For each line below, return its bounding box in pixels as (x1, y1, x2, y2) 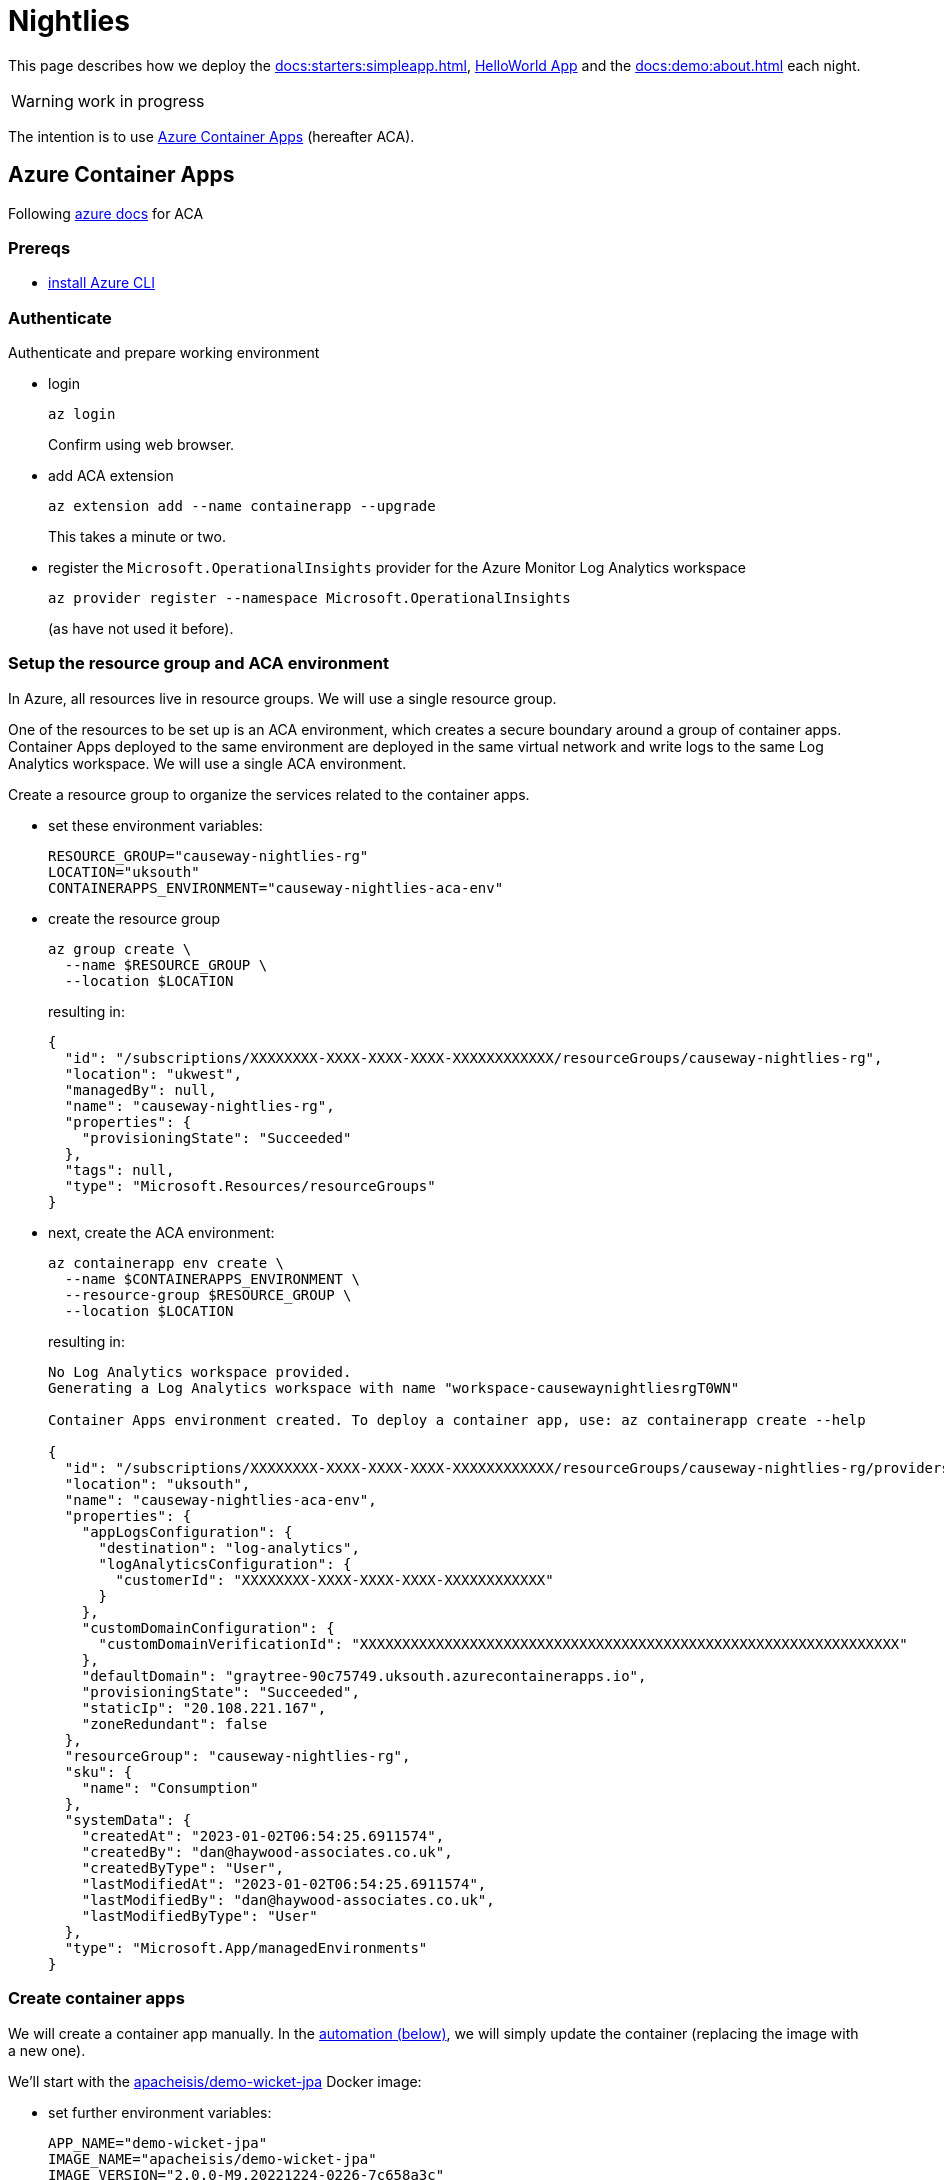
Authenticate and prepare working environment (8, 344, 320, 362)
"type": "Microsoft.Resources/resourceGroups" (64, 1177, 436, 1194)
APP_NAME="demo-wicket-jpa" (48, 2134, 268, 2151)
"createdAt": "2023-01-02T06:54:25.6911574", (81, 1827, 445, 1844)
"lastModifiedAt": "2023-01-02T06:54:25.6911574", (81, 1875, 487, 1892)
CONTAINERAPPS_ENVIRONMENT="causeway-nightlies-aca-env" (48, 879, 504, 896)
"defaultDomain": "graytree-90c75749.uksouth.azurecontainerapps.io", (81, 1667, 647, 1684)
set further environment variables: (48, 2103, 272, 2121)
